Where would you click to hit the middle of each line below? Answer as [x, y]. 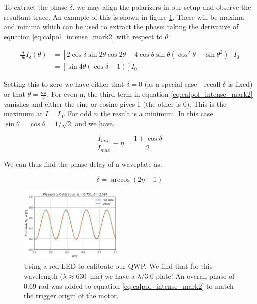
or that [15, 94]
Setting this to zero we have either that [64, 84]
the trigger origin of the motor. [71, 296]
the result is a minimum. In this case [157, 114]
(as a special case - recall [183, 84]
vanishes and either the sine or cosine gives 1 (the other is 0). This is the [115, 104]
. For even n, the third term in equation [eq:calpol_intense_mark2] [150, 94]
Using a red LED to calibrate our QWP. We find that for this [118, 266]
